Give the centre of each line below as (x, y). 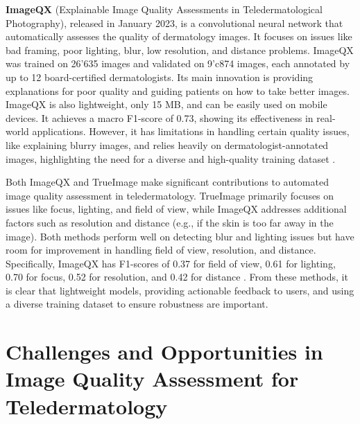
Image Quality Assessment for (152, 379)
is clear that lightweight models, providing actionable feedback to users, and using (180, 290)
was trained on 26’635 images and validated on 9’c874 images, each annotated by (178, 63)
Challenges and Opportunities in (164, 352)
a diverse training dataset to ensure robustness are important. (137, 304)
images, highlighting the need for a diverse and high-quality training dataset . (171, 158)
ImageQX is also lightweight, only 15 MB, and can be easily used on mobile (166, 104)
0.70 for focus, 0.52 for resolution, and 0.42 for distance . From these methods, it (177, 277)
